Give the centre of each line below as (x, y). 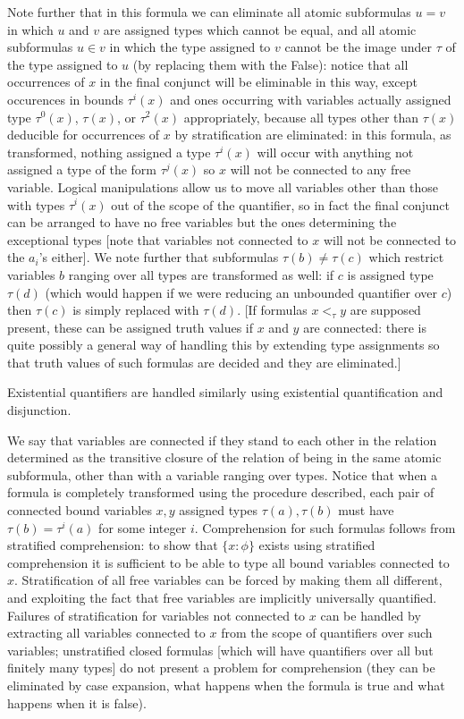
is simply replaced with (136, 310)
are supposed (385, 310)
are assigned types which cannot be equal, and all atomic (260, 29)
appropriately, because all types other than (301, 117)
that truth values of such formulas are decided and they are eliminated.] (204, 362)
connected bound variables (80, 510)
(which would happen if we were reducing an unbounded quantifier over (241, 292)
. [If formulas (272, 310)
